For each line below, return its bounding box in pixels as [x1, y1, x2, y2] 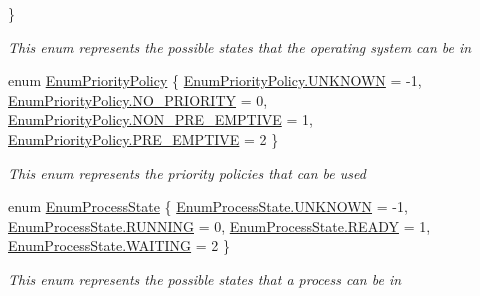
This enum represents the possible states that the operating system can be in [8, 36, 472, 57]
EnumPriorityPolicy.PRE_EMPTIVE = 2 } [8, 128, 279, 149]
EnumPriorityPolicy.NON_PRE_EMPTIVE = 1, [8, 109, 313, 130]
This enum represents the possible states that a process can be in [8, 268, 402, 289]
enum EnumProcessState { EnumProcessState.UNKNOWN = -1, [8, 196, 408, 217]
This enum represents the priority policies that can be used [8, 162, 366, 183]
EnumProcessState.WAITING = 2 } [8, 235, 230, 256]
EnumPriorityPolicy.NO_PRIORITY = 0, [8, 89, 268, 110]
